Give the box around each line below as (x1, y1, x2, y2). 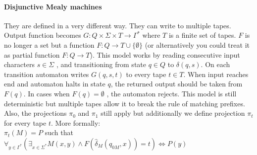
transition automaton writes (4, 69, 89, 79)
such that (45, 127, 73, 138)
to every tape (126, 69, 166, 79)
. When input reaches (183, 69, 249, 79)
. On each (201, 59, 230, 70)
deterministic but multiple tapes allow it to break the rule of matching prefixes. (4, 98, 245, 108)
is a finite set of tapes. (168, 30, 236, 40)
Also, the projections (4, 108, 67, 118)
